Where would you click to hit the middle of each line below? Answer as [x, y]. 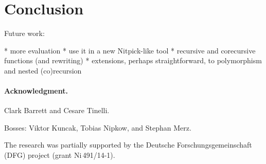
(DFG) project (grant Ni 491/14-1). [60, 155]
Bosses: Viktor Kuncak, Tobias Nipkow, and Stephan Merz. [98, 127]
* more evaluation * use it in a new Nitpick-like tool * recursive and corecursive [130, 50]
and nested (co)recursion [43, 70]
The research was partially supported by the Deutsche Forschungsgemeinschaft [128, 145]
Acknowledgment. [36, 91]
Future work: [24, 33]
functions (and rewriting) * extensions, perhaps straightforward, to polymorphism [133, 60]
